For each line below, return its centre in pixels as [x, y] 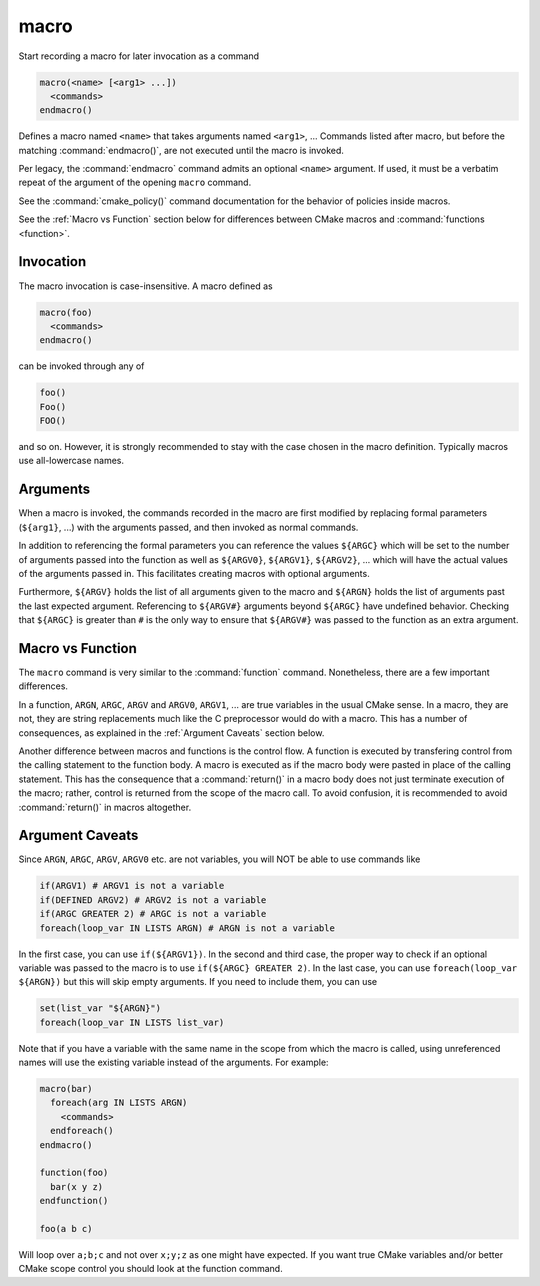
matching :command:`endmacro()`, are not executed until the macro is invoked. [181, 150]
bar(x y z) [77, 1186]
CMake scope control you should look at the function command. [151, 1269]
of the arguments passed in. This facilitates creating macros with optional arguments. [194, 573]
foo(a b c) [66, 1228]
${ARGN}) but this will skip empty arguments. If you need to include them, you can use [198, 982]
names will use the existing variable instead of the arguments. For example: [173, 1062]
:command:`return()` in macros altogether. [105, 807]
